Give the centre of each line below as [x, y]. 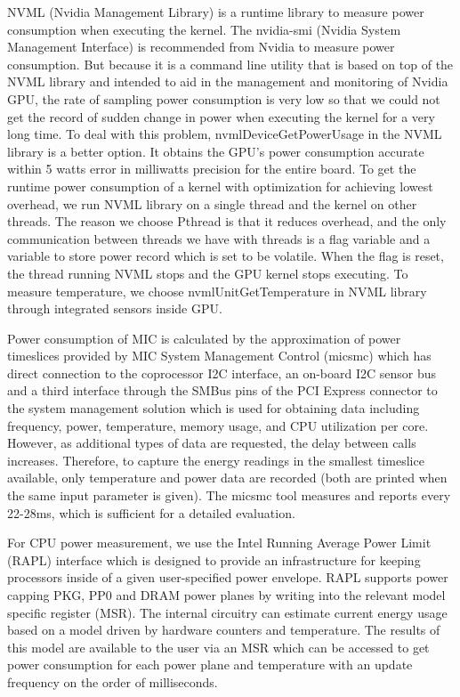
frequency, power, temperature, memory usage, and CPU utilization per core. [218, 425]
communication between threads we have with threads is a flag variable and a [219, 238]
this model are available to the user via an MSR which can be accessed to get [218, 647]
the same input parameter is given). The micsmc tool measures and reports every [229, 495]
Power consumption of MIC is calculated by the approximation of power [204, 338]
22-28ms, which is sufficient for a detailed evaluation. [151, 512]
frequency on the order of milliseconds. [113, 681]
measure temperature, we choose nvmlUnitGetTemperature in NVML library [217, 291]
